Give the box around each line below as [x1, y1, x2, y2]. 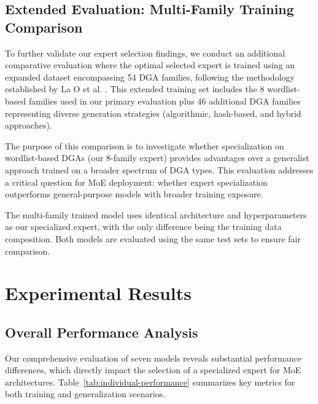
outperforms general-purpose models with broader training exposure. [5, 188, 263, 200]
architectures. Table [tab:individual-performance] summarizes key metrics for [5, 375, 295, 388]
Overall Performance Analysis [5, 322, 198, 341]
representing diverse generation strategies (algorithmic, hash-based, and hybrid [5, 106, 301, 119]
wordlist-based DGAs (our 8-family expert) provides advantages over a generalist [5, 151, 309, 164]
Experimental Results [5, 280, 192, 306]
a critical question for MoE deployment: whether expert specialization [5, 175, 268, 188]
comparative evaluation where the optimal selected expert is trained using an [5, 58, 295, 71]
